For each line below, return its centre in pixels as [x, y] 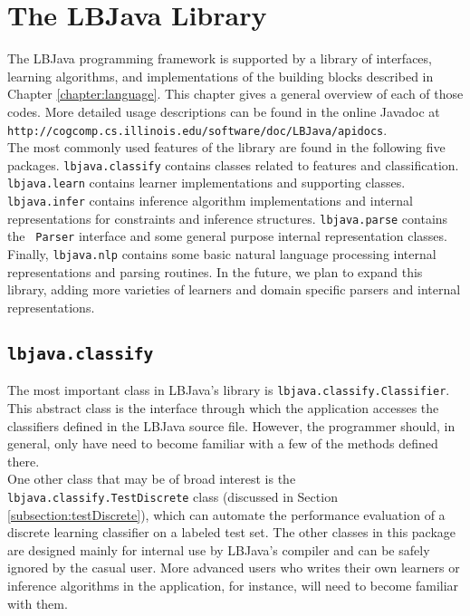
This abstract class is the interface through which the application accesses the [223, 407]
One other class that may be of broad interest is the [152, 479]
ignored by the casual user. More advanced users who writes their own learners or [234, 568]
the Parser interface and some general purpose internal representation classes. [227, 236]
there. [24, 461]
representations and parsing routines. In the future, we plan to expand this [215, 271]
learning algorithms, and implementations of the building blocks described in [221, 76]
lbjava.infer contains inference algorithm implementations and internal [210, 201]
